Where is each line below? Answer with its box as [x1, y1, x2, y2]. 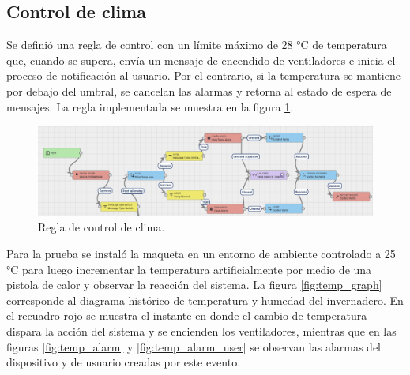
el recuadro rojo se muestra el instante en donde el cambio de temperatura [6, 307, 367, 324]
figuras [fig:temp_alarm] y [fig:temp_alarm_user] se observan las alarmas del [6, 338, 381, 354]
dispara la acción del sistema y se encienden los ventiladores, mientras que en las [6, 323, 397, 339]
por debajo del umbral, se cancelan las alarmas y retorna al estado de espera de [6, 82, 392, 99]
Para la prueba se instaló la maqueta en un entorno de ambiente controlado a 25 [6, 246, 396, 262]
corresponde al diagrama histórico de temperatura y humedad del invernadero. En [6, 291, 404, 308]
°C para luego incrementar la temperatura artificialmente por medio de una [6, 261, 372, 277]
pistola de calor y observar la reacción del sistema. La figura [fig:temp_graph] [6, 276, 382, 293]
